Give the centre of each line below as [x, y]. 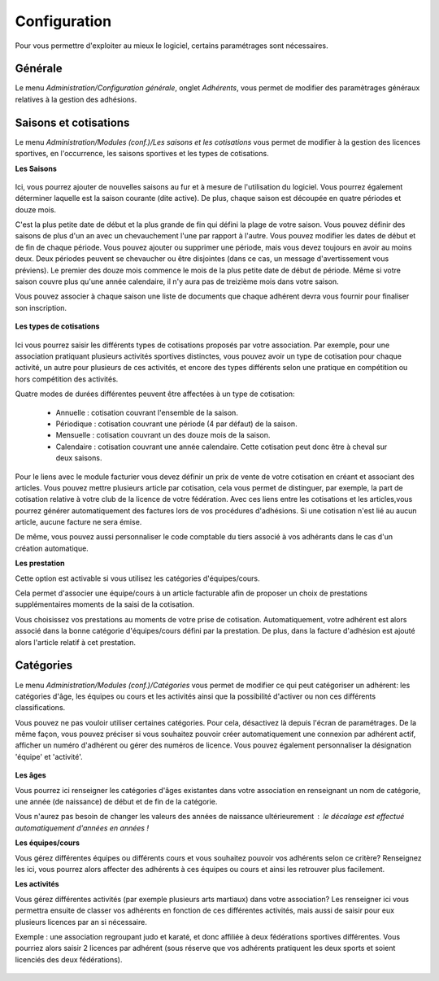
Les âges [30, 775]
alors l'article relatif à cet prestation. [76, 642]
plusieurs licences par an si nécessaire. [81, 922]
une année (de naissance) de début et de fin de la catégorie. [116, 802]
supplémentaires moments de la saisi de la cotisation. [104, 604]
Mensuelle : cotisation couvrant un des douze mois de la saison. [163, 435]
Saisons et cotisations [72, 122]
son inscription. [41, 307]
